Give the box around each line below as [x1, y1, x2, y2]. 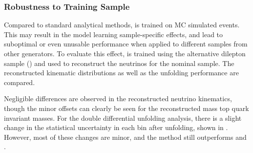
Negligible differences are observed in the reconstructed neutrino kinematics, [4, 93, 232, 104]
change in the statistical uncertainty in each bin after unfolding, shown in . [4, 122, 228, 132]
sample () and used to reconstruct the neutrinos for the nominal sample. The [4, 58, 234, 68]
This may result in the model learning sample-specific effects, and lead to [4, 29, 223, 39]
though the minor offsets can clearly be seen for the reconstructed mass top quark [4, 103, 249, 113]
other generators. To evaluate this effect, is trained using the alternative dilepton [4, 48, 246, 58]
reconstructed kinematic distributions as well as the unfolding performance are [4, 67, 239, 78]
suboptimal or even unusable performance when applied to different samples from [4, 39, 248, 49]
